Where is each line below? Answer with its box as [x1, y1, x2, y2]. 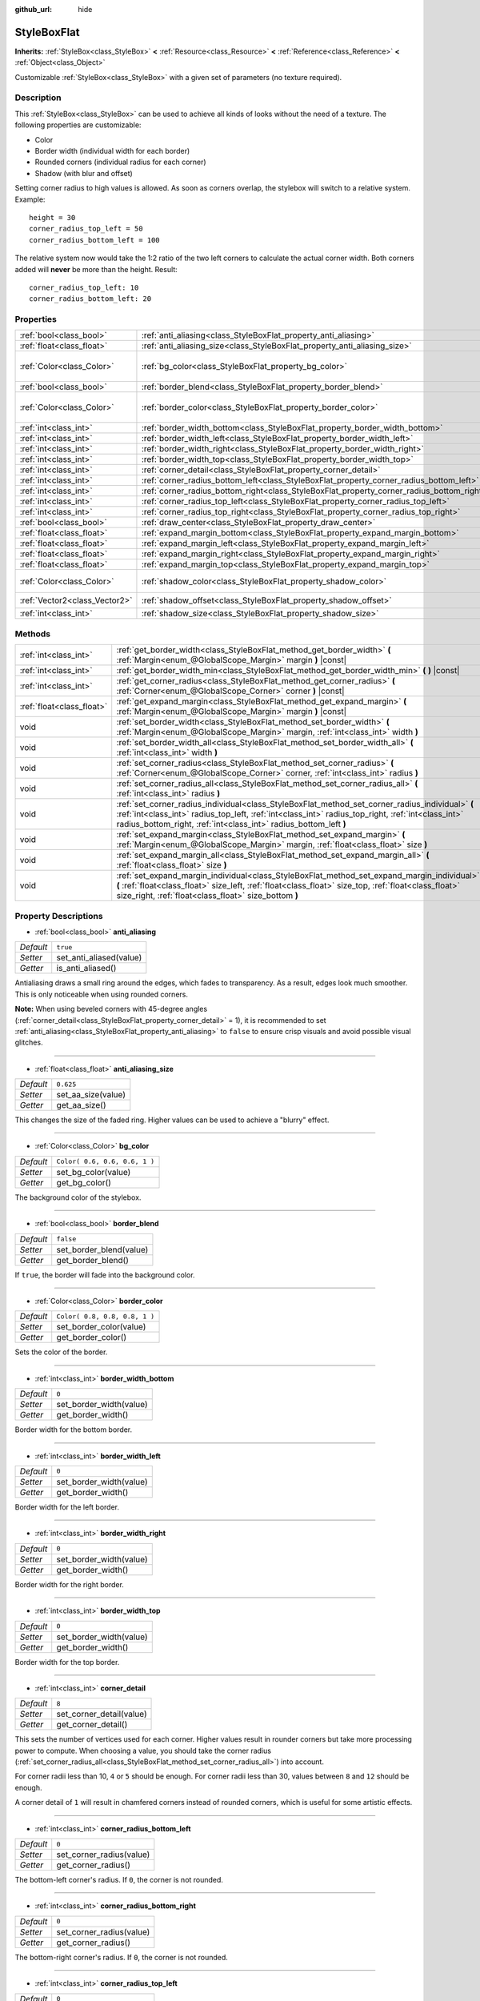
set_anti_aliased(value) [56, 952, 142, 964]
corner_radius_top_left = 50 [29, 224, 143, 234]
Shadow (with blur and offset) [34, 168, 134, 178]
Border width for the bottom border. [14, 1425, 133, 1434]
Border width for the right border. [14, 1579, 124, 1589]
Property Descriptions [14, 910, 103, 921]
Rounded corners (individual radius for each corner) [34, 157, 207, 167]
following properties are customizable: [14, 120, 142, 130]
